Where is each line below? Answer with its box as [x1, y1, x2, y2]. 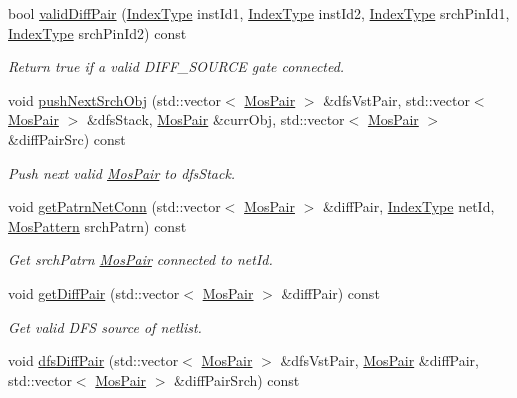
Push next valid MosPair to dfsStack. [8, 162, 236, 183]
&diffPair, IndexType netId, [322, 196, 495, 217]
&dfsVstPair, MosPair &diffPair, [280, 350, 479, 371]
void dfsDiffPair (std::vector [8, 350, 179, 371]
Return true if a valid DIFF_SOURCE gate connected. [8, 56, 345, 77]
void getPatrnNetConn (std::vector [8, 196, 221, 217]
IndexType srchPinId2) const [8, 22, 187, 43]
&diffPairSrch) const [174, 369, 300, 390]
